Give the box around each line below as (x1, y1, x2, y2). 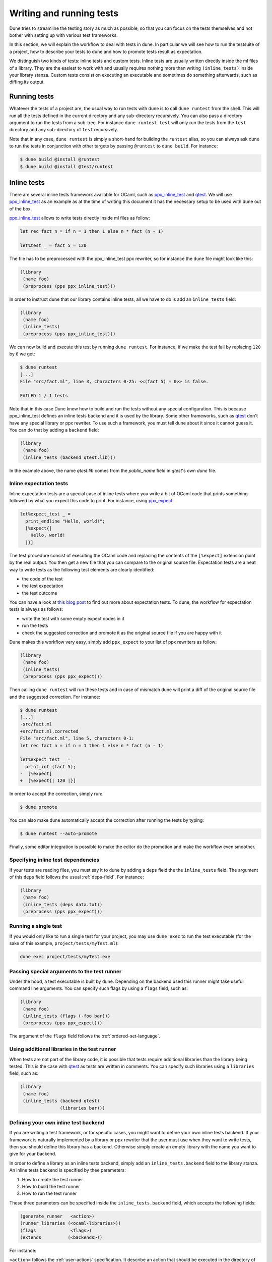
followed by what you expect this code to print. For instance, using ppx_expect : (9, 498, 174, 504)
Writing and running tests (9, 8, 118, 19)
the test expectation (22, 583, 63, 589)
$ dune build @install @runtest (20, 156, 100, 163)
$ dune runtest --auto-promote (20, 831, 98, 836)
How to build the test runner (22, 1183, 80, 1189)
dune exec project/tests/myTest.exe (20, 954, 111, 960)
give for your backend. (9, 1151, 56, 1157)
